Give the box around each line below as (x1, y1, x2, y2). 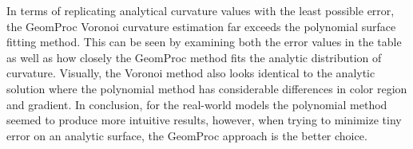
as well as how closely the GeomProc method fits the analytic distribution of (6, 49, 382, 65)
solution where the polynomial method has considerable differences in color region (6, 80, 407, 96)
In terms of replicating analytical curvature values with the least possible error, (6, 2, 395, 18)
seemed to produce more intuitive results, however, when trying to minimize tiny (6, 112, 402, 128)
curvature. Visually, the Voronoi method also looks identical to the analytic (6, 65, 375, 81)
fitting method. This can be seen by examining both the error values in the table (6, 33, 402, 50)
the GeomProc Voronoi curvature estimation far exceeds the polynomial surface (6, 18, 396, 34)
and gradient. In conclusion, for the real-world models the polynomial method (6, 96, 387, 112)
